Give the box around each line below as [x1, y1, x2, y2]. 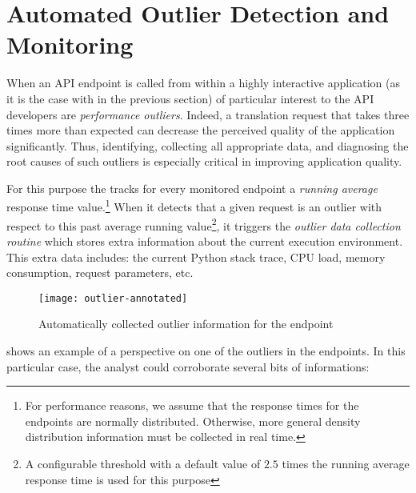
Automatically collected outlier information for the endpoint [38, 315, 334, 332]
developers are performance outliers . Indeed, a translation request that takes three [6, 106, 410, 122]
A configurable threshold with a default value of [25, 455, 261, 471]
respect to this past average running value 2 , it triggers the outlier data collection [6, 214, 401, 234]
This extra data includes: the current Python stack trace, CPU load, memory [6, 248, 386, 265]
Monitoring [6, 28, 134, 61]
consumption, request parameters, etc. [6, 264, 194, 281]
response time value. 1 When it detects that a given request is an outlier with [6, 196, 382, 215]
